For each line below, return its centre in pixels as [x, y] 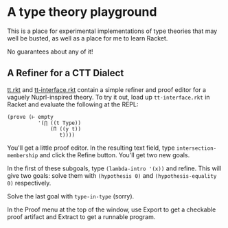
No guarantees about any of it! [50, 52]
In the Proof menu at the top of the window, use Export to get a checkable [112, 209]
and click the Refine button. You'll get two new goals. [115, 155]
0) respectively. [29, 183]
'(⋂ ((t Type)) [59, 123]
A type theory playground [82, 12]
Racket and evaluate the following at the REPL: [73, 104]
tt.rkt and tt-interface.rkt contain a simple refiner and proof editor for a [107, 89]
